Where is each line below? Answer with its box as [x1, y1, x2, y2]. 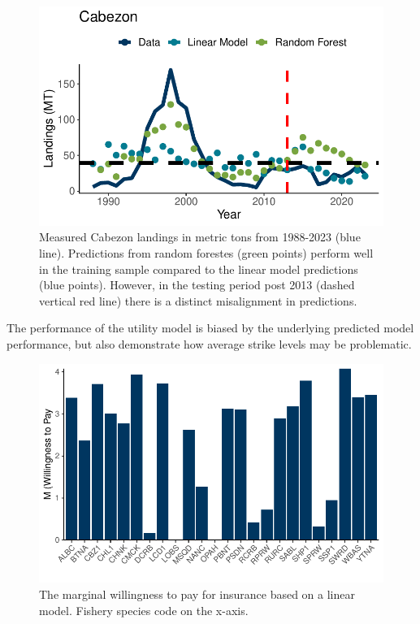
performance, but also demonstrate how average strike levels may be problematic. [6, 335, 412, 352]
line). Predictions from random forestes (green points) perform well [39, 245, 374, 261]
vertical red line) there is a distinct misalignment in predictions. [39, 292, 357, 309]
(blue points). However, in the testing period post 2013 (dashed [39, 276, 355, 293]
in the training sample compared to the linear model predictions [39, 260, 358, 277]
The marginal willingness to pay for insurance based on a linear [39, 585, 355, 602]
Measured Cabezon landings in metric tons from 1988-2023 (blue [39, 228, 361, 245]
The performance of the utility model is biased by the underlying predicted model [6, 319, 414, 336]
